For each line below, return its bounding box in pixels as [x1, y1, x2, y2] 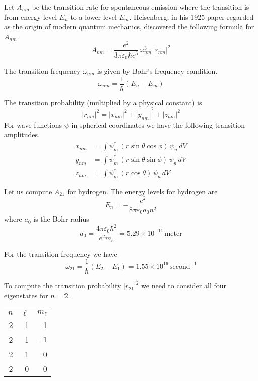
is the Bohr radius [33, 213, 89, 224]
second [169, 263, 190, 270]
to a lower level [70, 11, 117, 22]
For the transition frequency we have [4, 248, 117, 259]
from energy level [4, 11, 57, 22]
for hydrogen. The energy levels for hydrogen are [67, 186, 218, 196]
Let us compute [4, 186, 52, 196]
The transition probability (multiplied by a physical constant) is [4, 97, 202, 107]
